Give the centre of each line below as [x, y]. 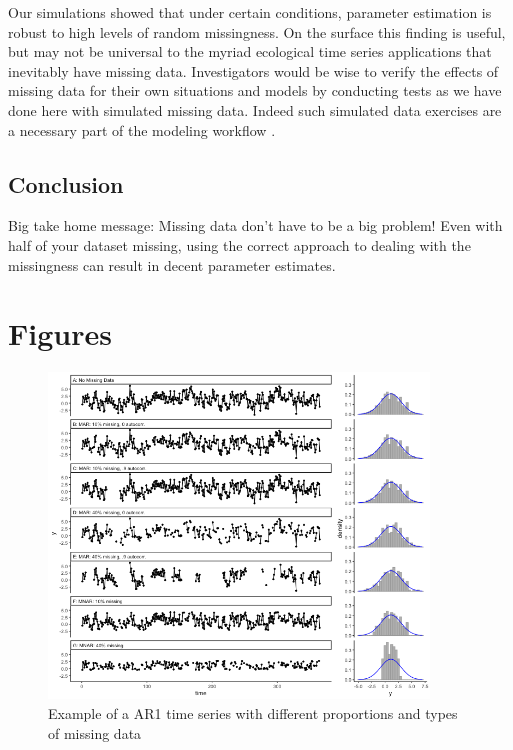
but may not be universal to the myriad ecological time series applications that [250, 51]
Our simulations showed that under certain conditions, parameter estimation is [250, 12]
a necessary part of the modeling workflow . [142, 129]
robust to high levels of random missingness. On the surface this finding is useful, [257, 31]
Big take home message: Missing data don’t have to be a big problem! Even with [255, 225]
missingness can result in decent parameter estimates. [172, 264]
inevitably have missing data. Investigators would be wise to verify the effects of [253, 70]
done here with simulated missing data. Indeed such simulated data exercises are [255, 109]
